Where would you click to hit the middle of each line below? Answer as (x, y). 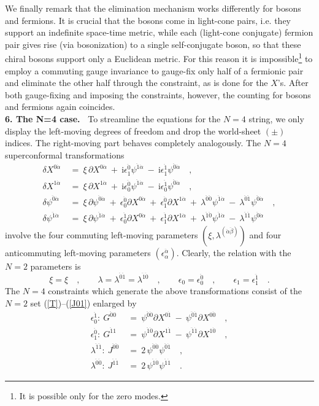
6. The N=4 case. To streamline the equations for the (113, 119)
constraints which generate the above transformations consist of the (175, 291)
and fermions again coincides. (60, 107)
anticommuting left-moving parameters (78, 253)
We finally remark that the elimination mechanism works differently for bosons (153, 8)
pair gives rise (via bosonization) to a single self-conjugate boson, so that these (153, 44)
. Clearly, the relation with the (234, 253)
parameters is (56, 266)
